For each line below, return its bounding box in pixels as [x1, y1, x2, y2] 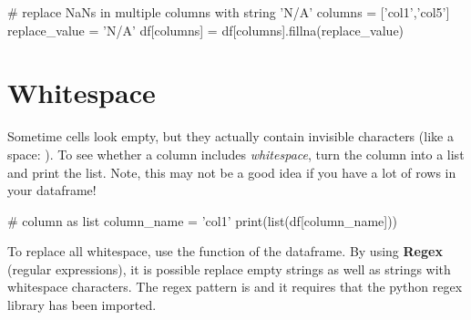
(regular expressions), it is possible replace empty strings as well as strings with [7, 259, 451, 278]
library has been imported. [7, 295, 157, 315]
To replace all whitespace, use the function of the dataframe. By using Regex [7, 242, 443, 261]
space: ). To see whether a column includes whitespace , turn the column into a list [7, 144, 465, 163]
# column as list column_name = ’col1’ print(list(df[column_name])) [7, 211, 398, 230]
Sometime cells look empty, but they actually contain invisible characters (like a [7, 127, 454, 146]
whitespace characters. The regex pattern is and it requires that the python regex [7, 277, 463, 296]
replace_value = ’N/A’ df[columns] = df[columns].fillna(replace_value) [7, 20, 404, 39]
